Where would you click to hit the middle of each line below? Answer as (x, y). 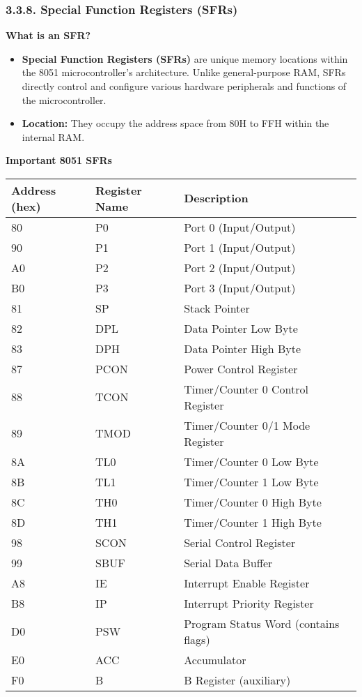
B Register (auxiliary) (237, 680)
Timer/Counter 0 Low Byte (251, 461)
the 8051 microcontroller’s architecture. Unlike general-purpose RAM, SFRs (184, 72)
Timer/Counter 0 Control (246, 389)
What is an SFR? (48, 35)
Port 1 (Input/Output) (240, 247)
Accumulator (215, 659)
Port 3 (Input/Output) (240, 287)
